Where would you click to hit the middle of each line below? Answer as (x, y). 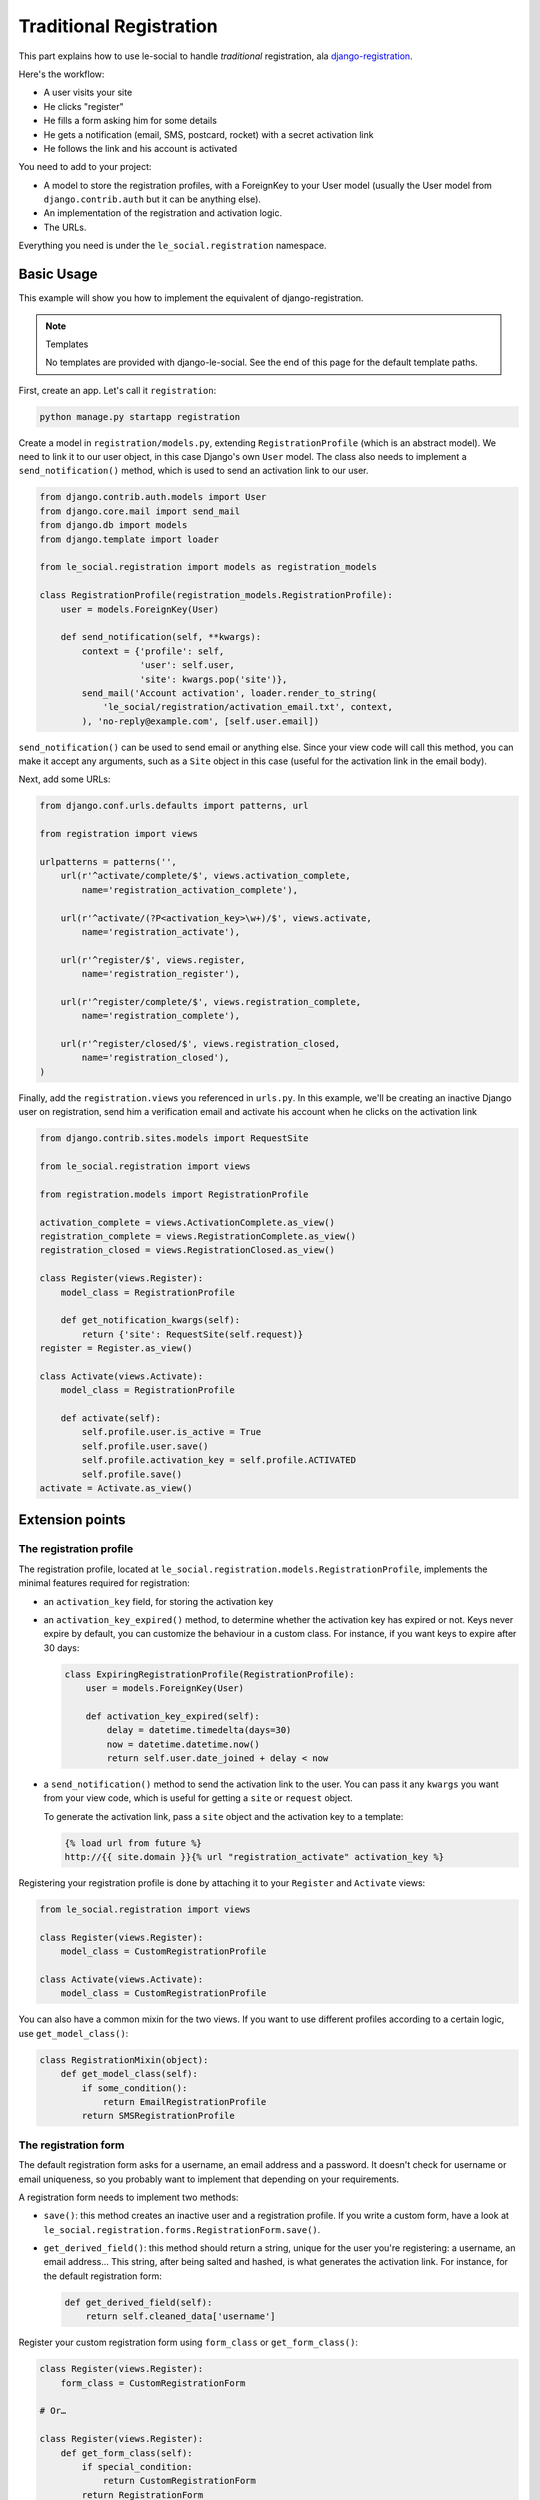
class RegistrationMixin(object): (124, 2059)
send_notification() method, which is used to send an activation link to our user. (193, 471)
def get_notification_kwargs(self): (150, 1320)
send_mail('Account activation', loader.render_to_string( (229, 693)
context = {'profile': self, (153, 651)
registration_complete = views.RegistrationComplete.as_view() (198, 1236)
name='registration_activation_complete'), (190, 889)
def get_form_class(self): (127, 2453)
